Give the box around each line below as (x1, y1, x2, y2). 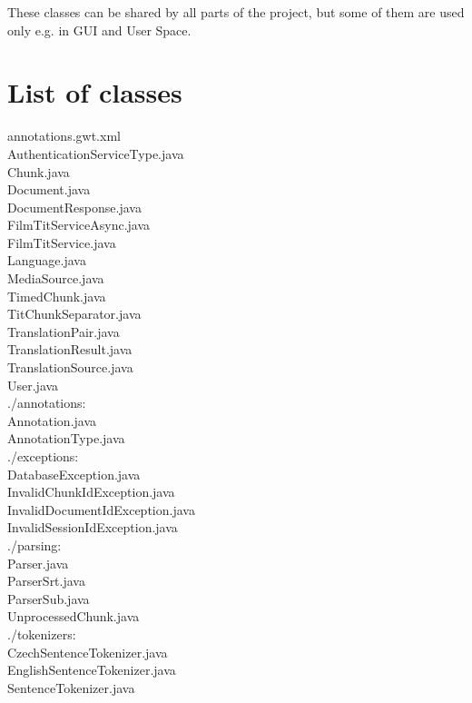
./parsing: (7, 535, 62, 554)
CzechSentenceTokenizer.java (7, 642, 168, 661)
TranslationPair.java (7, 322, 120, 341)
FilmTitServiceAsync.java (7, 215, 151, 234)
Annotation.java (7, 411, 97, 430)
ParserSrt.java (7, 571, 85, 590)
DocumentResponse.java (7, 197, 142, 216)
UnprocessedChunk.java (7, 607, 140, 626)
